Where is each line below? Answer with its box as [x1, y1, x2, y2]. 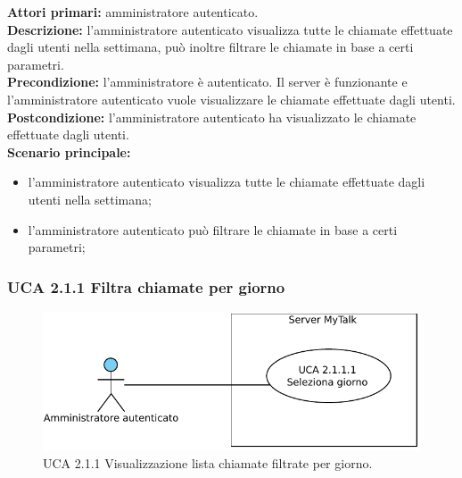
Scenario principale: [7, 142, 131, 161]
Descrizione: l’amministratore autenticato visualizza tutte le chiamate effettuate [7, 20, 453, 38]
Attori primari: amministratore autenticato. [7, 3, 259, 21]
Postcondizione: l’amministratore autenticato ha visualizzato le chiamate [7, 107, 417, 126]
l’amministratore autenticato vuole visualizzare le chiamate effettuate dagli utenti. [7, 89, 456, 108]
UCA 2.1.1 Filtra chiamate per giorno [7, 275, 285, 298]
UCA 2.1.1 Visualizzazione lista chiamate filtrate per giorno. [43, 454, 373, 473]
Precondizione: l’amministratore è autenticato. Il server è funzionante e [7, 72, 408, 91]
